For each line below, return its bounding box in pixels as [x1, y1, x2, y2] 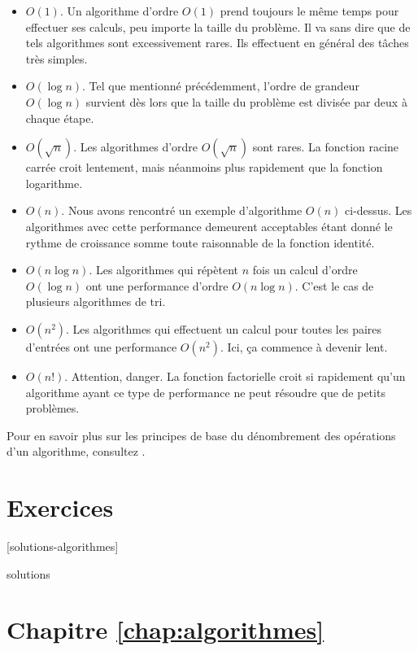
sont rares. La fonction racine [252, 138, 399, 155]
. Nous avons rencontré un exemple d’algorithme [61, 202, 303, 219]
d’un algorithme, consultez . [7, 443, 146, 460]
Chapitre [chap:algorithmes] [7, 613, 324, 646]
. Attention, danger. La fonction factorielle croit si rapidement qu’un [64, 367, 406, 384]
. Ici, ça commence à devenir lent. [220, 338, 388, 355]
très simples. [25, 50, 88, 67]
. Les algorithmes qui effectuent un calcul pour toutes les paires [66, 320, 382, 337]
